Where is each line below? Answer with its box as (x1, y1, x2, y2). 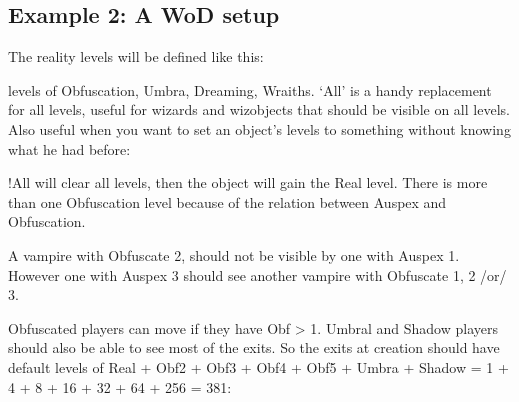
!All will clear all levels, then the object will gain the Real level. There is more (8, 172, 488, 193)
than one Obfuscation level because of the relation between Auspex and (8, 191, 447, 212)
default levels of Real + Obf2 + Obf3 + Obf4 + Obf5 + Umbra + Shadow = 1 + (8, 356, 509, 377)
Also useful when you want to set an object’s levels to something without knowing (8, 118, 511, 139)
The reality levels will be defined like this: (8, 46, 264, 67)
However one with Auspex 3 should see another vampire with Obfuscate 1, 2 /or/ (8, 264, 507, 285)
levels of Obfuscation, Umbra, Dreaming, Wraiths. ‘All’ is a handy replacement (8, 79, 492, 100)
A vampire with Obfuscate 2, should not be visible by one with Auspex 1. (8, 244, 460, 265)
